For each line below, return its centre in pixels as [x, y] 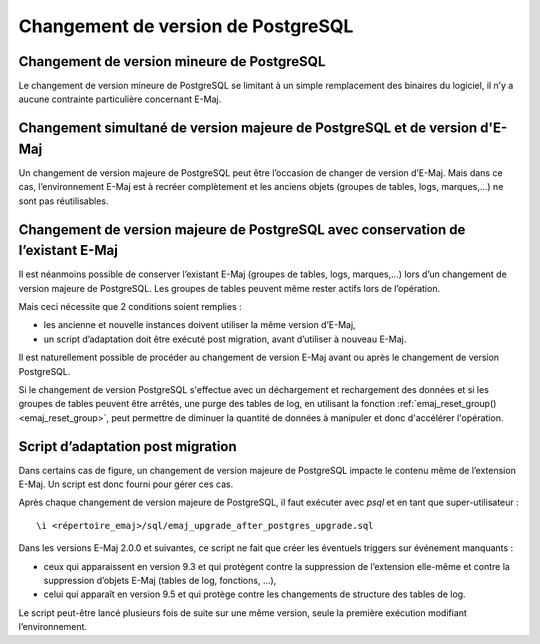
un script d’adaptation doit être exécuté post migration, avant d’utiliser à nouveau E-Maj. [225, 339]
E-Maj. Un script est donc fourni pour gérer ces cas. [126, 484]
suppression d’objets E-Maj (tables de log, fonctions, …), [160, 580]
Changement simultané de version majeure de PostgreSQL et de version [248, 128]
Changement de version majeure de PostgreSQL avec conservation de [242, 229]
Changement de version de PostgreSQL [186, 26]
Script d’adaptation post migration [127, 446]
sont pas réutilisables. [63, 201]
